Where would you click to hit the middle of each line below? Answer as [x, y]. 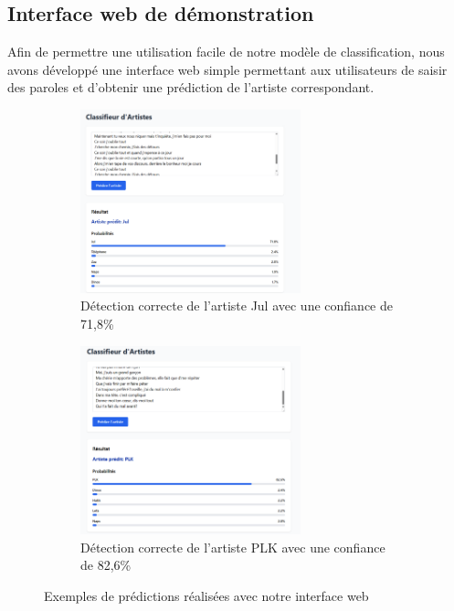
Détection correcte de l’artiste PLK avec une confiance [233, 547]
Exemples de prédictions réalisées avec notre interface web [206, 595]
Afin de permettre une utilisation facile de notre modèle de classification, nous [226, 52]
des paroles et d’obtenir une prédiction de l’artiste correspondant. [191, 87]
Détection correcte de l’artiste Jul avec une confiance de [237, 305]
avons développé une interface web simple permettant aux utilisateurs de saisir [227, 69]
